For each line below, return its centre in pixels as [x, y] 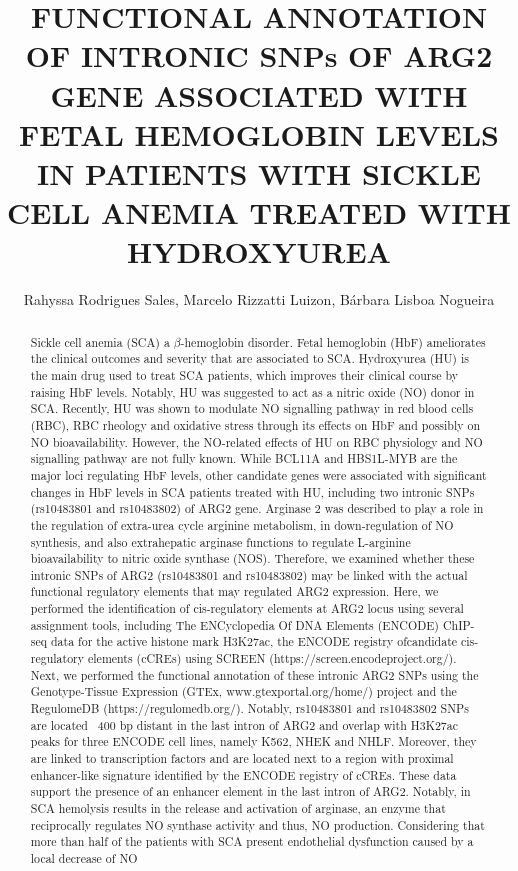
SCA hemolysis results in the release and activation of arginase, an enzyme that [238, 808]
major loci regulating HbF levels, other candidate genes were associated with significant [258, 474]
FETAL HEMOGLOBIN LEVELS [259, 133]
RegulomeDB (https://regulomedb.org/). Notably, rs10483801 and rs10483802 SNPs [249, 708]
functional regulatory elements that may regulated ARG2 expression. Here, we [234, 591]
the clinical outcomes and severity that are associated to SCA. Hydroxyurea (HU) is [249, 358]
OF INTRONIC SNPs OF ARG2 [259, 55]
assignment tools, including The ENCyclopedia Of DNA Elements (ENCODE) [234, 624]
